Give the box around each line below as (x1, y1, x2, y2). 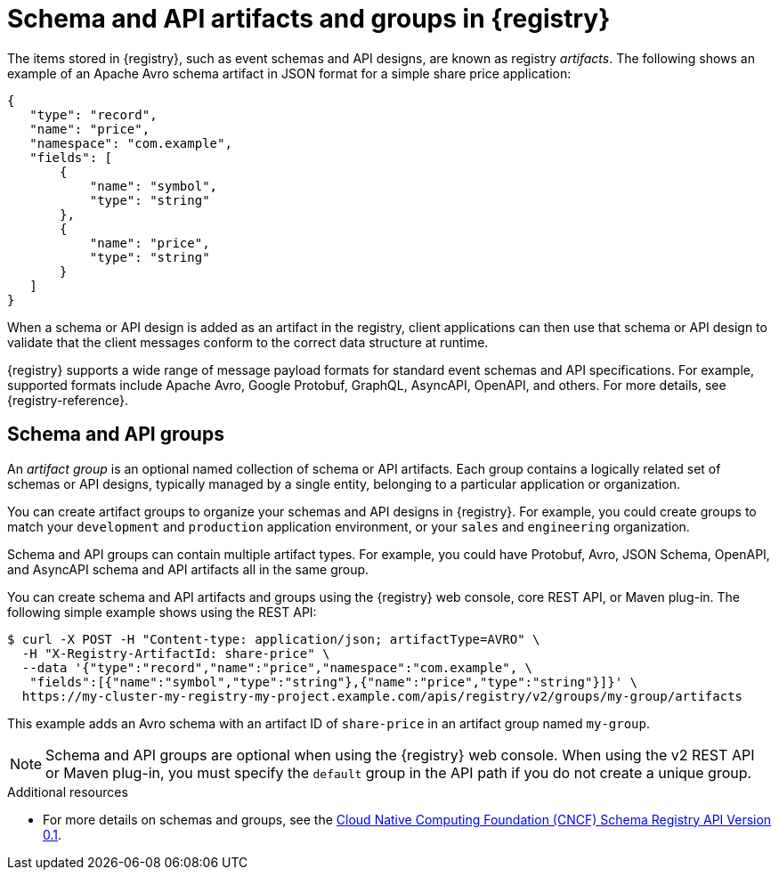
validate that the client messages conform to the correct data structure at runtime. (7, 334, 489, 350)
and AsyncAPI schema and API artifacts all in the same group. (7, 561, 369, 577)
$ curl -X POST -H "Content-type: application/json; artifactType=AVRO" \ (7, 631, 540, 646)
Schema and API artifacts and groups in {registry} (7, 4, 611, 34)
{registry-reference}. (7, 392, 128, 408)
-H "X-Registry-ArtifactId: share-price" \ (21, 646, 330, 661)
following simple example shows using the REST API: (7, 604, 317, 620)
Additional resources (7, 784, 128, 800)
